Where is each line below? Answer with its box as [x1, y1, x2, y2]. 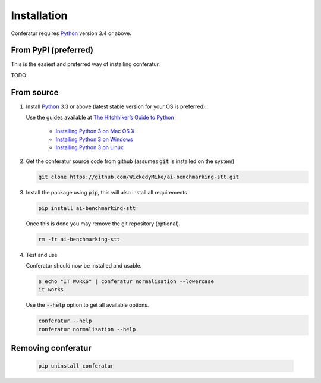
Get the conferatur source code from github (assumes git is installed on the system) [26, 158, 235, 165]
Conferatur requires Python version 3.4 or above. [11, 30, 132, 37]
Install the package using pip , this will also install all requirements [26, 189, 187, 196]
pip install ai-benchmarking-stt [38, 205, 136, 211]
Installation [11, 9, 68, 22]
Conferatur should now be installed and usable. [26, 262, 142, 269]
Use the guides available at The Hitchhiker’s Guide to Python [26, 114, 175, 121]
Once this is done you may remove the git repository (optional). [26, 220, 181, 227]
